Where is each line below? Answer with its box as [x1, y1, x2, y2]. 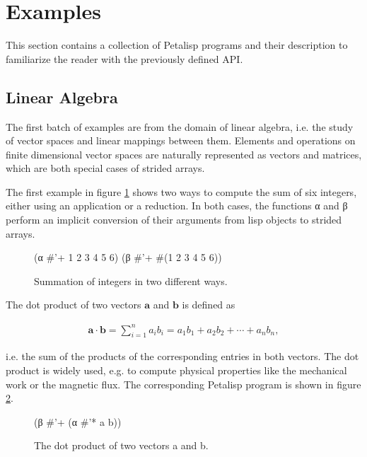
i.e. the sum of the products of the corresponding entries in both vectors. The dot [6, 349, 359, 364]
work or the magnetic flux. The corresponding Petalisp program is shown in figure [6, 376, 361, 391]
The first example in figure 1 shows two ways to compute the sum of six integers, [6, 184, 357, 199]
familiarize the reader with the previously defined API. [6, 51, 243, 66]
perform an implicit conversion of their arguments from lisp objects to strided [6, 212, 342, 227]
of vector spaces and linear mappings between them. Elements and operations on [6, 133, 356, 148]
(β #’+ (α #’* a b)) [34, 414, 122, 429]
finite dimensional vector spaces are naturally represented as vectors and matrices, [6, 146, 362, 161]
